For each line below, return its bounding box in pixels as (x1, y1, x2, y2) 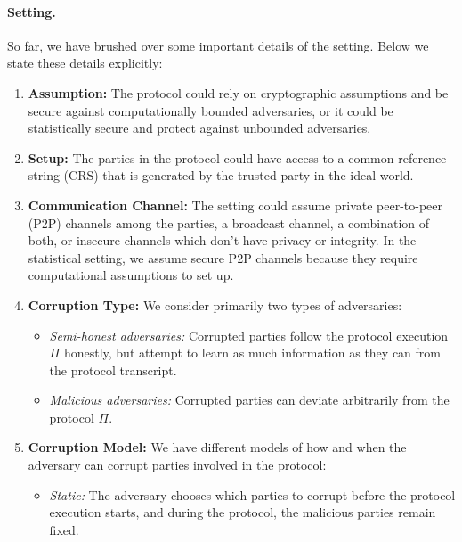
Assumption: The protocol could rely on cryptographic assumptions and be (28, 83, 449, 102)
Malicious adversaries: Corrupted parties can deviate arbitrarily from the (49, 390, 450, 409)
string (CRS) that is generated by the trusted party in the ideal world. (28, 166, 414, 185)
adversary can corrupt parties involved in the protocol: (28, 456, 327, 474)
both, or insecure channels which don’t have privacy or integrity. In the (28, 231, 417, 250)
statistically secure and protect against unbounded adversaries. (28, 119, 371, 137)
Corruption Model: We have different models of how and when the (28, 438, 407, 456)
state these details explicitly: (7, 53, 163, 72)
